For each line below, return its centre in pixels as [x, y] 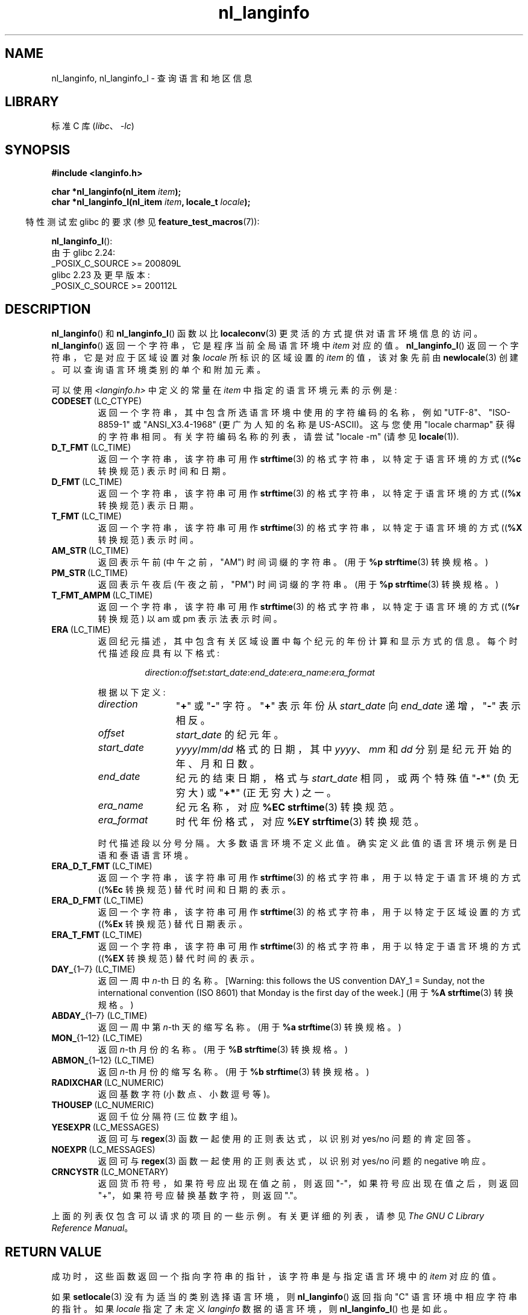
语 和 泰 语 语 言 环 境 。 [146, 855]
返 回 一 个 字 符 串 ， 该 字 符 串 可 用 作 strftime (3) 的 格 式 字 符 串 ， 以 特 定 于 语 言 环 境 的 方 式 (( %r [309, 607]
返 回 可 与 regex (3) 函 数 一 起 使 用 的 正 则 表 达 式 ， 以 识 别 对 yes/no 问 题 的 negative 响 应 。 [294, 1161]
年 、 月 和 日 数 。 [218, 764]
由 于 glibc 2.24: [83, 253]
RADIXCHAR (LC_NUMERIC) [108, 1083]
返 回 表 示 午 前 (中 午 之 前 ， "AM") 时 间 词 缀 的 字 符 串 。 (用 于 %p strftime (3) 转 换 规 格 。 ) [293, 562]
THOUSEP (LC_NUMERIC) [103, 1105]
